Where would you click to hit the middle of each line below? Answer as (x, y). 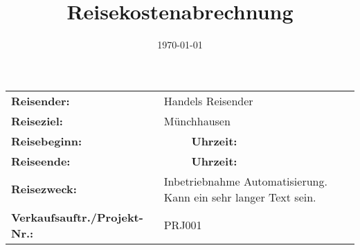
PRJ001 (183, 225)
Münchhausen (197, 120)
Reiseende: (41, 161)
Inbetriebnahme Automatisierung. (245, 181)
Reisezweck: (44, 189)
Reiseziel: (37, 120)
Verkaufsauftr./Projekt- (77, 217)
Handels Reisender (208, 100)
